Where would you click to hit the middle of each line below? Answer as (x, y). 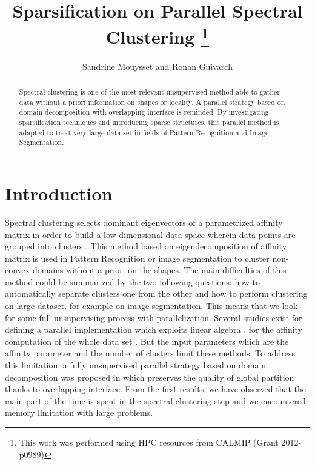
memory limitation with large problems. (79, 412)
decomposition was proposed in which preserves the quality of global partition (150, 377)
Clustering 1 (157, 36)
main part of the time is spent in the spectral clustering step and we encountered (155, 400)
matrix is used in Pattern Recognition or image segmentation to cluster (137, 258)
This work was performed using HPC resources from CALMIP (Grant (149, 442)
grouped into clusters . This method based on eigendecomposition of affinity (146, 246)
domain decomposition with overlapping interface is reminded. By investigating (144, 112)
